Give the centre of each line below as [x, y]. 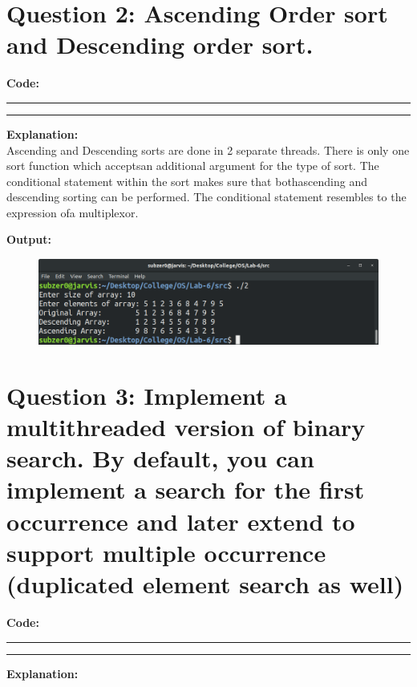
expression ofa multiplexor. [73, 212]
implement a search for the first [186, 489]
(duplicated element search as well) [205, 584]
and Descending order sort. [160, 44]
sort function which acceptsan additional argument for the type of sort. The [193, 166]
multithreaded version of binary [186, 427]
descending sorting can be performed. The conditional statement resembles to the [206, 197]
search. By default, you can [160, 458]
